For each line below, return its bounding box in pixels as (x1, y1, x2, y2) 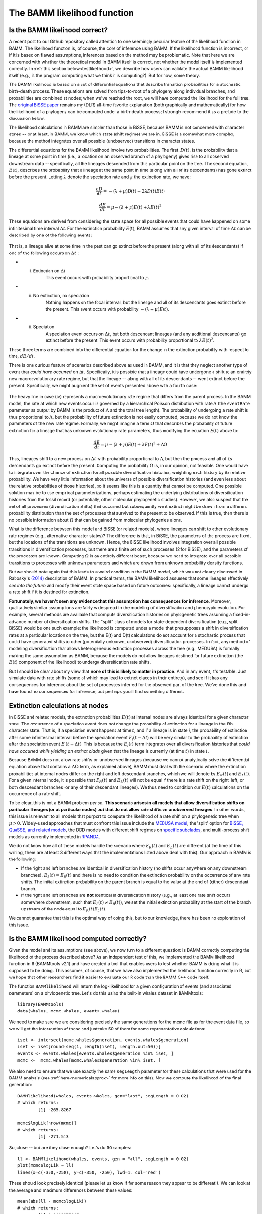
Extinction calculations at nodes (9, 701, 109, 709)
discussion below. (9, 116, 45, 121)
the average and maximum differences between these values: (9, 1187, 132, 1193)
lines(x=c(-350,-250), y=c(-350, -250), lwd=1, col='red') (17, 1169, 161, 1175)
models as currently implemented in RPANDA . (9, 834, 100, 840)
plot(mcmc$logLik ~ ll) (17, 1163, 74, 1168)
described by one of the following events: (9, 232, 92, 238)
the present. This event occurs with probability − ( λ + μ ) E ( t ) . (45, 306, 170, 312)
